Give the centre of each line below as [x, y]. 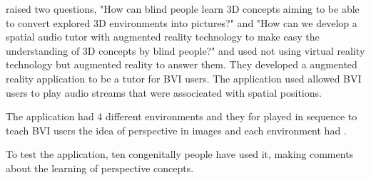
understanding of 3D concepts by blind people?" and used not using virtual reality [185, 50]
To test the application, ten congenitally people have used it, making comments [180, 154]
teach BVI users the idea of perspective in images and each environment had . [176, 130]
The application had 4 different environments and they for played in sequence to [182, 116]
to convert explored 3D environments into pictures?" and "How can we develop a [182, 22]
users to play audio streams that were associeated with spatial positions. [164, 92]
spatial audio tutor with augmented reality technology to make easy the [163, 37]
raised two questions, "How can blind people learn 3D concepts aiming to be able [183, 9]
